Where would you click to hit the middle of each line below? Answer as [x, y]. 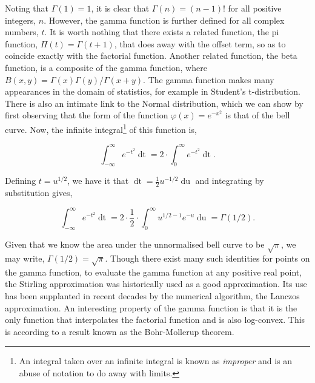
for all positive [255, 8]
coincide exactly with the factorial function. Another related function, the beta [151, 56]
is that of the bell [257, 115]
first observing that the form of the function [87, 115]
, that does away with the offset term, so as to [200, 43]
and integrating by [230, 181]
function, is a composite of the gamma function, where [106, 67]
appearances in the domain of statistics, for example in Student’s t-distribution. [153, 91]
